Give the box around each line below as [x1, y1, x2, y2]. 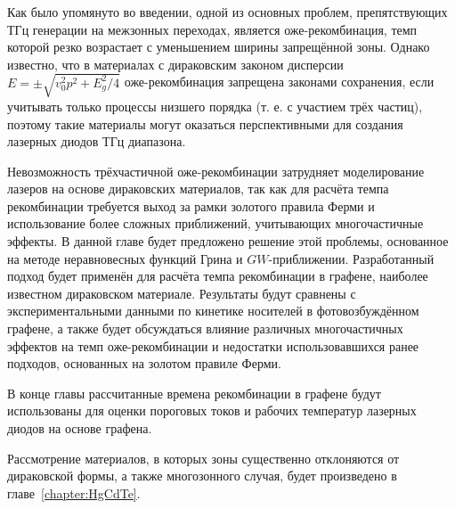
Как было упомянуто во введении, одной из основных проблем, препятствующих [7, 3, 448, 21]
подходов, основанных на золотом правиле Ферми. [7, 354, 281, 373]
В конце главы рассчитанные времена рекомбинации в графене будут [7, 383, 381, 402]
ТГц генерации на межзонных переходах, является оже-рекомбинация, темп [7, 20, 418, 38]
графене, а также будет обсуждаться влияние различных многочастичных [7, 319, 403, 338]
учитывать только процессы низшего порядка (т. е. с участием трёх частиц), [7, 96, 423, 115]
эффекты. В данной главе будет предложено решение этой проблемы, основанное [7, 232, 449, 250]
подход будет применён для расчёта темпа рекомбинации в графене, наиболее [7, 267, 428, 285]
